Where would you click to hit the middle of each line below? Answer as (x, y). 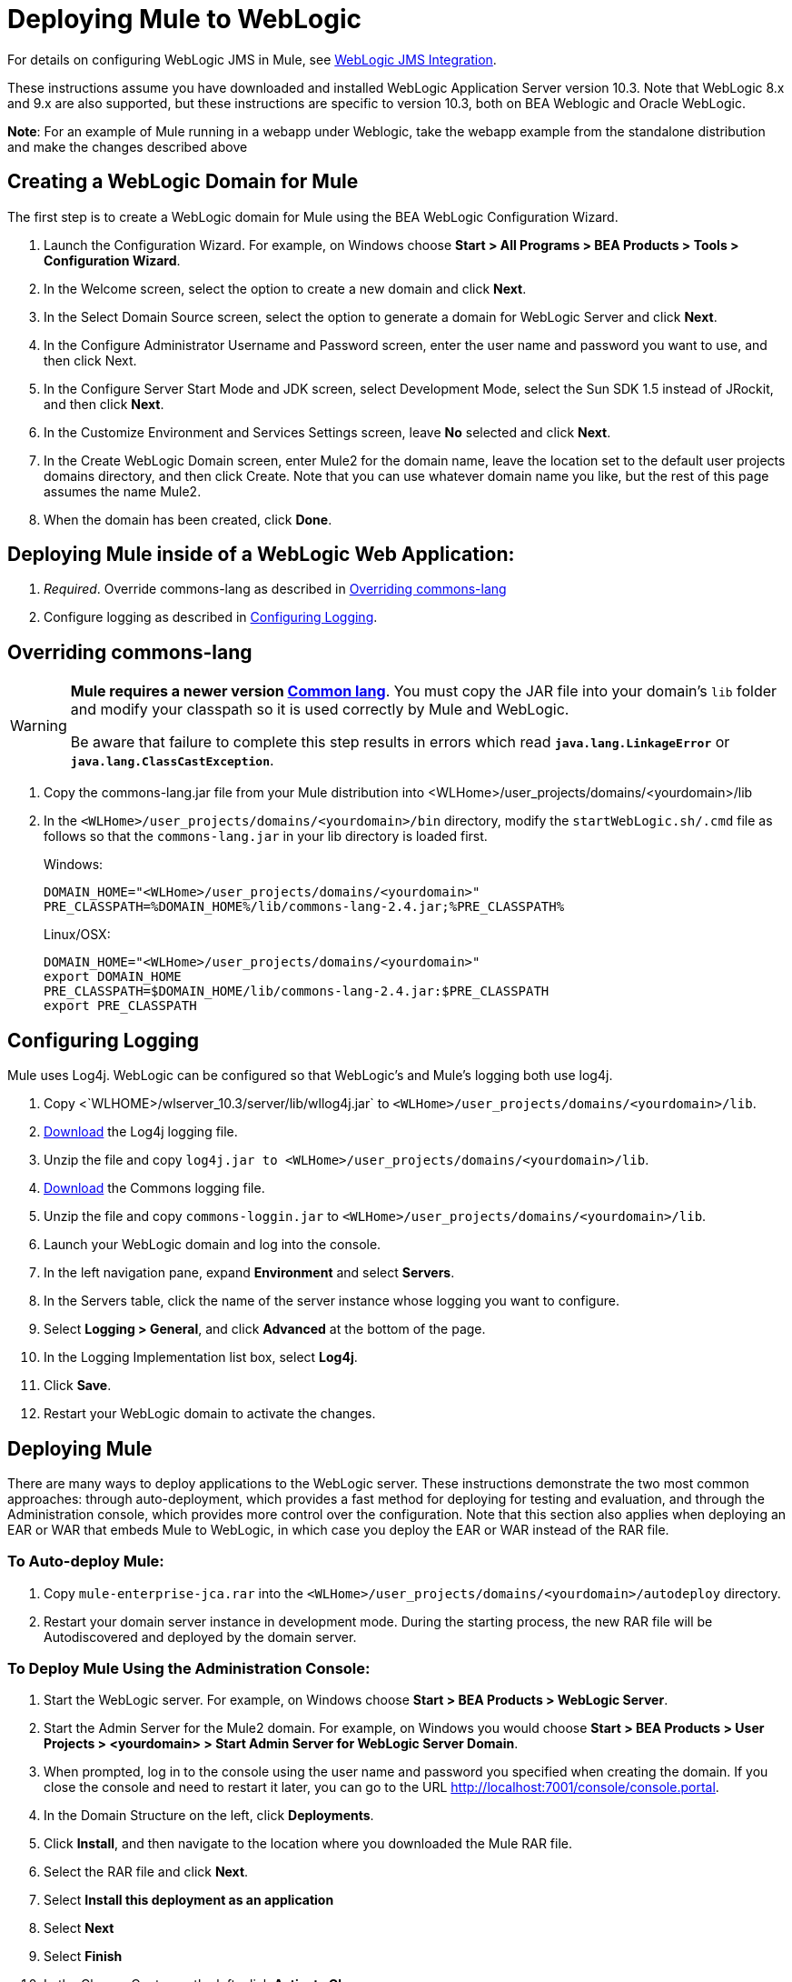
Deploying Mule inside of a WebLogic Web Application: (261, 555)
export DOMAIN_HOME (113, 977)
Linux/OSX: (77, 935)
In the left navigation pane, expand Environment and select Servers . (249, 1273)
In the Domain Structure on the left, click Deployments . (209, 1816)
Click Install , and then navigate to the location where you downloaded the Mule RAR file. (308, 1844)
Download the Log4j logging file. (141, 1132)
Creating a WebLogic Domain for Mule (183, 182)
